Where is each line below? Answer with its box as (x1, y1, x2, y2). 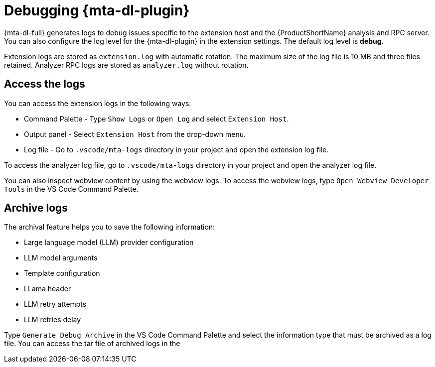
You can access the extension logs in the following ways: (4, 99, 191, 108)
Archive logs (4, 202, 68, 215)
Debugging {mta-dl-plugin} (4, 2, 190, 19)
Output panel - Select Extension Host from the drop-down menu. (24, 129, 246, 138)
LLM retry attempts (24, 300, 87, 309)
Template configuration (24, 269, 100, 278)
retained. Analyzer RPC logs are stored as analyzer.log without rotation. (4, 60, 249, 69)
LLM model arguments (24, 253, 98, 262)
